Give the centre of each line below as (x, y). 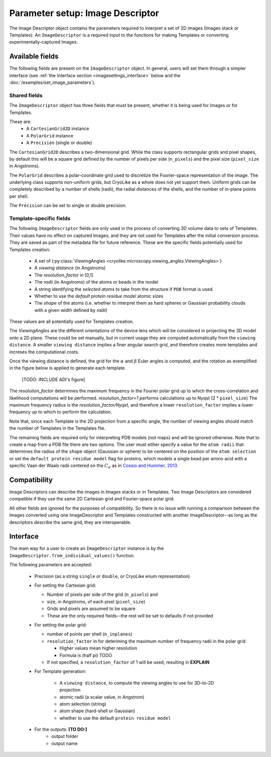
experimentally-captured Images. (44, 42)
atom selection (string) (83, 704)
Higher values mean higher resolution (98, 648)
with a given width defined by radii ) (71, 310)
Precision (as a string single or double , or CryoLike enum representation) (112, 576)
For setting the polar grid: (61, 624)
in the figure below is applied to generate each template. (68, 368)
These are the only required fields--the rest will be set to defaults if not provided (130, 615)
